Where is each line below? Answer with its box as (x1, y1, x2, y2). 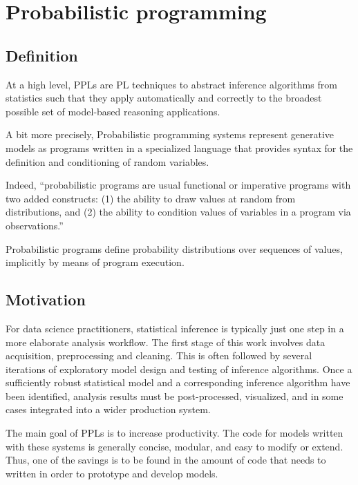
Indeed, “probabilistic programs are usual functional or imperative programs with (6, 178, 351, 192)
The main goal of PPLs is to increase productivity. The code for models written (6, 426, 343, 440)
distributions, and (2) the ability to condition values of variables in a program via (6, 205, 351, 219)
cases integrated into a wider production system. (6, 402, 211, 417)
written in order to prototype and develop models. (6, 466, 218, 480)
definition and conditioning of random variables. (6, 154, 209, 169)
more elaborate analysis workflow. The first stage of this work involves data (6, 334, 326, 349)
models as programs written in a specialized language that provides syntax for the (6, 140, 353, 155)
